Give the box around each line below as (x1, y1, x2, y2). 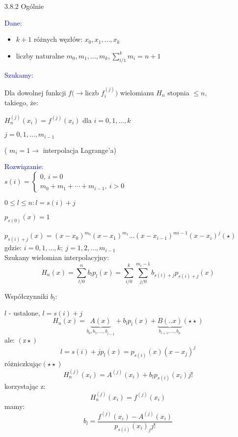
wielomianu (120, 87, 154, 97)
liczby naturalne (16, 50, 64, 60)
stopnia (167, 87, 189, 97)
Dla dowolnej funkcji (4, 87, 66, 97)
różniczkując (4, 358, 42, 369)
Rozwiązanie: (4, 161, 44, 172)
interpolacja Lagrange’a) (43, 145, 116, 155)
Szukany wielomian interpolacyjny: (4, 252, 109, 262)
